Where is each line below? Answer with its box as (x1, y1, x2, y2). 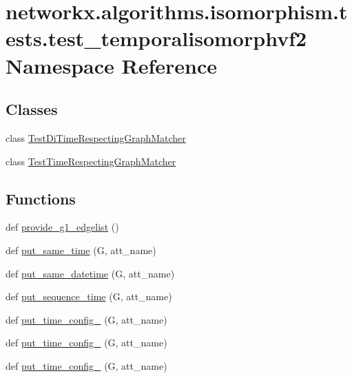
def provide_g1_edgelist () (6, 220, 119, 234)
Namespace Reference (6, 51, 217, 79)
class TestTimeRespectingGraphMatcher (6, 154, 176, 168)
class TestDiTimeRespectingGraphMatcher (6, 130, 186, 145)
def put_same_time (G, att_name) (6, 242, 156, 257)
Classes (6, 98, 58, 120)
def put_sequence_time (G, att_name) (6, 289, 172, 304)
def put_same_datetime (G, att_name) (6, 266, 175, 280)
